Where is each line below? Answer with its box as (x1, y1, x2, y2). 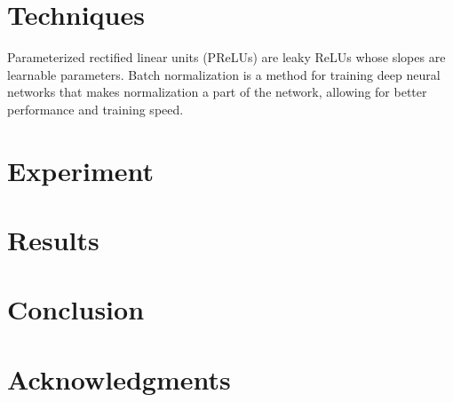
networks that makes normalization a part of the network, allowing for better (7, 83, 427, 101)
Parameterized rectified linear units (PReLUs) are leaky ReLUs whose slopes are (7, 48, 446, 67)
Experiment (7, 152, 155, 188)
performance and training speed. (7, 99, 184, 118)
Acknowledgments (7, 360, 231, 397)
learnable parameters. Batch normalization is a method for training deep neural (7, 65, 441, 83)
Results (7, 222, 99, 258)
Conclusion (7, 291, 145, 327)
